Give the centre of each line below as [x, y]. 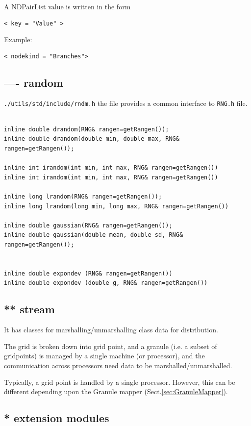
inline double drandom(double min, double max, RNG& [92, 139]
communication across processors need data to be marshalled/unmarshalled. [118, 365]
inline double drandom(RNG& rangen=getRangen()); [87, 129]
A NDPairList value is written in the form [67, 6]
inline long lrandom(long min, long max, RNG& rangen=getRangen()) [116, 206]
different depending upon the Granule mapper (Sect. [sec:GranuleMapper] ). [116, 391]
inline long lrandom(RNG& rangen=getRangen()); [83, 196]
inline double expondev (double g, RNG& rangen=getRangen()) [106, 283]
